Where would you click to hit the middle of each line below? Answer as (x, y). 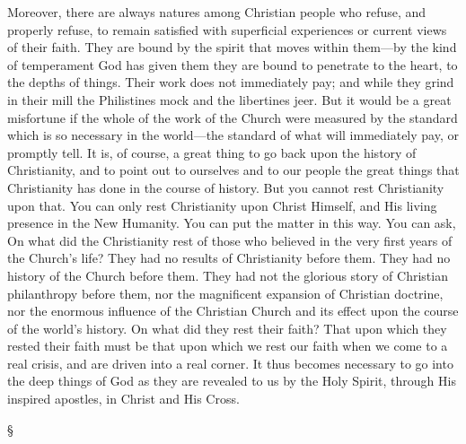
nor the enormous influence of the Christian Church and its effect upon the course (233, 311)
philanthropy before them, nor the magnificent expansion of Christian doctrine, (225, 293)
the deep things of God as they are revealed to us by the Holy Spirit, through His (232, 381)
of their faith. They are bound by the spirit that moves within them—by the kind (232, 47)
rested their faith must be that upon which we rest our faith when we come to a (228, 346)
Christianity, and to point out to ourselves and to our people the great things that (233, 170)
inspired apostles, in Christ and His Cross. (123, 399)
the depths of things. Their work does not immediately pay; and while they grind (231, 82)
